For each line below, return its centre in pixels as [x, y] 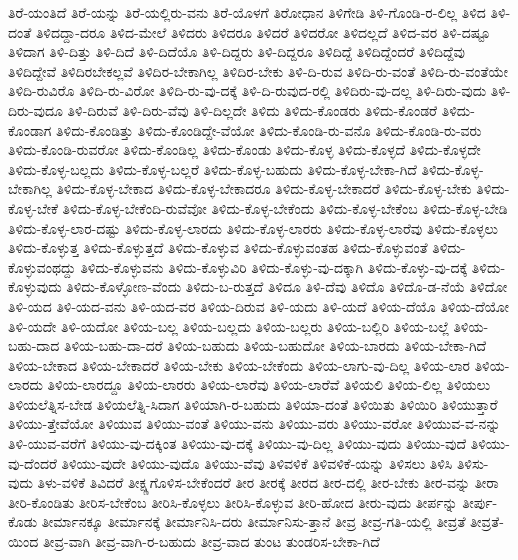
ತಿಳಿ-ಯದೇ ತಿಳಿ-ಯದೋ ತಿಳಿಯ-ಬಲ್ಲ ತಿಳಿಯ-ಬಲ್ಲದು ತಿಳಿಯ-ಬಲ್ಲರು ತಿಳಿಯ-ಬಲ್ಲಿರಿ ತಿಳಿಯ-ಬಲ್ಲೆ [228, 325]
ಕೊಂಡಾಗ [30, 129]
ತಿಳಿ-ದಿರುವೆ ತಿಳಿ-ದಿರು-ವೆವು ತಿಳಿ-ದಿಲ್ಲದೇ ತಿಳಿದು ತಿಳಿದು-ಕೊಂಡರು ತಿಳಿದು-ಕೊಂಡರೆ [252, 109]
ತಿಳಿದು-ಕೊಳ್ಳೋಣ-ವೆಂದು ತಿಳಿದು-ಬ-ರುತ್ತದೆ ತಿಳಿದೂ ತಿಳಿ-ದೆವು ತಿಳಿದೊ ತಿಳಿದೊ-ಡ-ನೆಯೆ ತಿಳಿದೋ [287, 286]
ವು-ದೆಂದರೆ [32, 462]
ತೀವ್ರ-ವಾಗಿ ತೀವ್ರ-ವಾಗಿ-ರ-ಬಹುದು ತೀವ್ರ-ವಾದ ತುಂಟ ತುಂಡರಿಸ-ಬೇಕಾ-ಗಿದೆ [211, 541]
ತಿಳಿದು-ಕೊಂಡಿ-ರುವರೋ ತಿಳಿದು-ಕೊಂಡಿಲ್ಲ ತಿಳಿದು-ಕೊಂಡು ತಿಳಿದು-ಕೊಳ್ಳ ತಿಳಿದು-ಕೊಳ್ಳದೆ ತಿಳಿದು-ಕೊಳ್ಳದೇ [244, 149]
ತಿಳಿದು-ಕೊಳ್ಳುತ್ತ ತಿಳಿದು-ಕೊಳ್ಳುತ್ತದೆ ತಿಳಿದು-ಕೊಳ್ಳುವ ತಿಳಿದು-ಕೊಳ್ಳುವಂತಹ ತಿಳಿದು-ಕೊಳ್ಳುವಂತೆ [218, 247]
